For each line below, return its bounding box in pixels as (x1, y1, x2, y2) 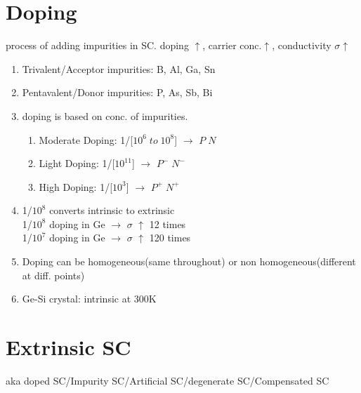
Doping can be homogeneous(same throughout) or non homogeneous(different (22, 254, 356, 269)
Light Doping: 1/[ (39, 156, 115, 171)
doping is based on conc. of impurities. (22, 108, 188, 123)
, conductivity (272, 38, 332, 53)
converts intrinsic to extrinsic (49, 203, 175, 218)
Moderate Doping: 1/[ (39, 132, 133, 147)
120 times (149, 230, 191, 245)
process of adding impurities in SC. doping (6, 38, 189, 53)
